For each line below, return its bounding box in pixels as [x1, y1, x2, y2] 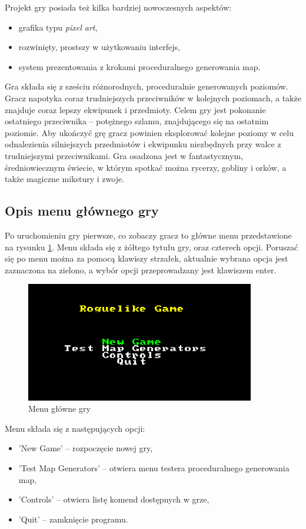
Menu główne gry [28, 402, 91, 415]
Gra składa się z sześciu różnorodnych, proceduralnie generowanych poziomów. [5, 80, 288, 92]
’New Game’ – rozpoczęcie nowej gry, [18, 442, 153, 454]
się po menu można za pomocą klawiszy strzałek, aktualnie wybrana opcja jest [5, 252, 288, 264]
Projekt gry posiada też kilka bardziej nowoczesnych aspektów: [5, 1, 232, 13]
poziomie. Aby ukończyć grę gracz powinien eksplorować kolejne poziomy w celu [5, 126, 294, 138]
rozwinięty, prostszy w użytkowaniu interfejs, [18, 41, 180, 53]
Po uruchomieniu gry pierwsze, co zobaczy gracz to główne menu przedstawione [5, 229, 292, 241]
